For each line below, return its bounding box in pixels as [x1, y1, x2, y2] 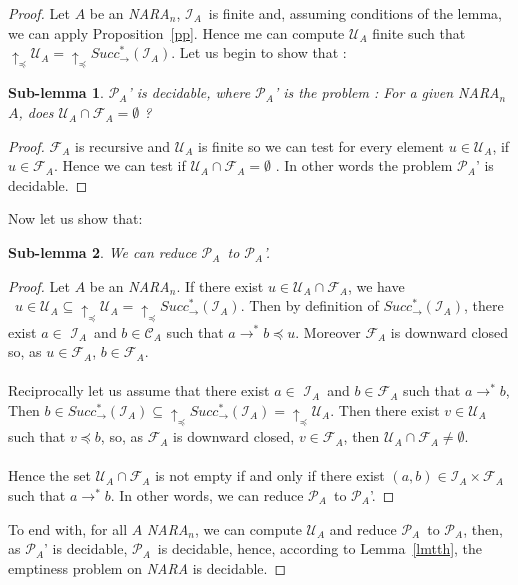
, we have [347, 275, 405, 296]
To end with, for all [8, 518, 128, 539]
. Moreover [295, 321, 361, 342]
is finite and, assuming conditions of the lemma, [208, 3, 502, 23]
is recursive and [75, 135, 171, 156]
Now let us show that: [8, 208, 143, 229]
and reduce [329, 518, 397, 539]
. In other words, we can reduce [110, 484, 304, 505]
